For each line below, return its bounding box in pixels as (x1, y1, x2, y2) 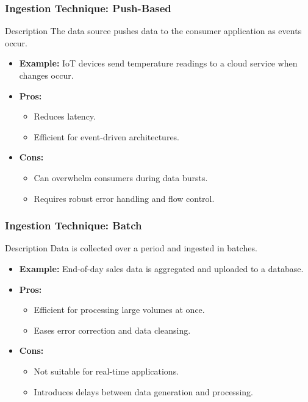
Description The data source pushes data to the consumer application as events (5, 24, 302, 37)
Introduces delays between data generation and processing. (34, 385, 253, 398)
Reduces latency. (34, 110, 96, 123)
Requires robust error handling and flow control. (34, 192, 215, 204)
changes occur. (19, 69, 74, 81)
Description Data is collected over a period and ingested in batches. (5, 242, 257, 254)
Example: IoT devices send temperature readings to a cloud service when (19, 57, 298, 70)
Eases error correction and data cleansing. (34, 323, 191, 336)
